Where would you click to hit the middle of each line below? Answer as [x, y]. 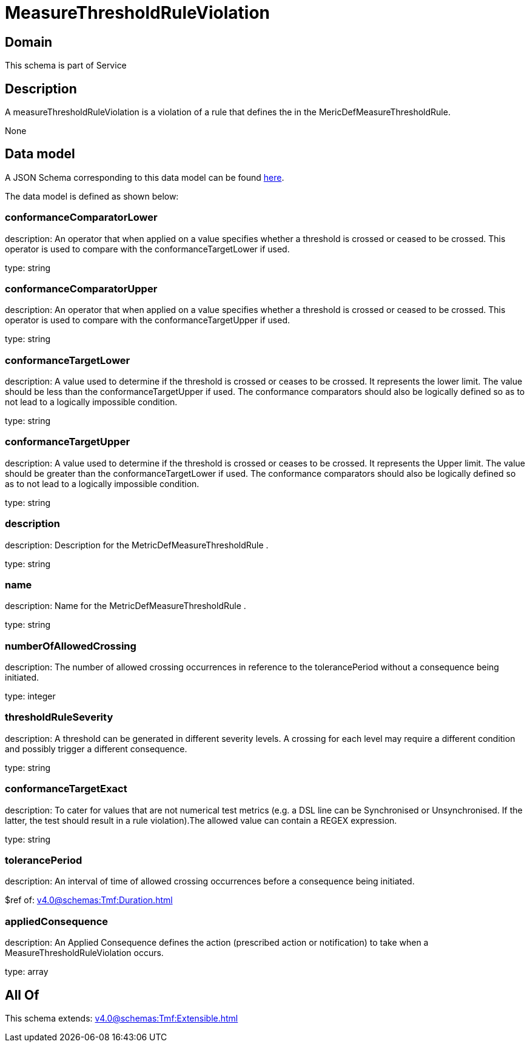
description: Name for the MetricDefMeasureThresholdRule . [126, 606]
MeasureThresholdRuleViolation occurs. [84, 953]
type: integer [30, 696]
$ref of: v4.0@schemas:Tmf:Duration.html [89, 900]
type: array [27, 972]
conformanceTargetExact [66, 789]
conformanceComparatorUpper [81, 288]
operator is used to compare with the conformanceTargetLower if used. [147, 249]
